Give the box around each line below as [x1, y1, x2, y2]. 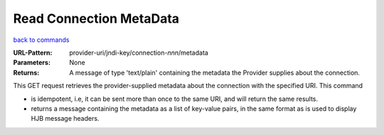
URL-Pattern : [13, 48, 53, 57]
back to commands [13, 36, 70, 44]
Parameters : [13, 58, 51, 67]
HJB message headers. [31, 114, 100, 123]
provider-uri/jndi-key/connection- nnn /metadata [69, 48, 209, 57]
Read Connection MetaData [13, 11, 180, 26]
